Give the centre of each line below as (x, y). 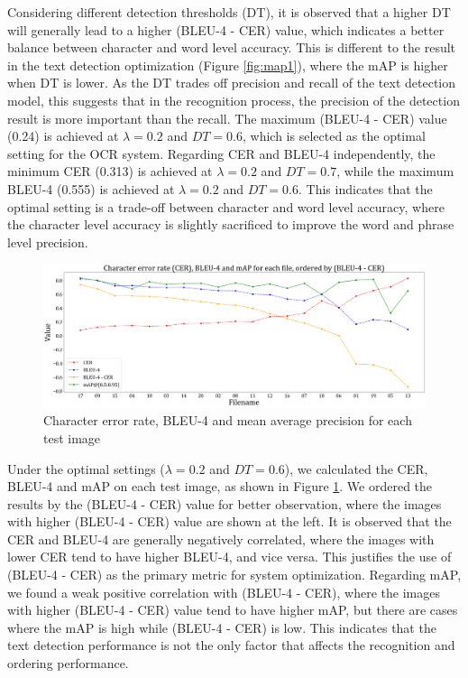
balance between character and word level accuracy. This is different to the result (232, 47)
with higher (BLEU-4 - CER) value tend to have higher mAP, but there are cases (233, 610)
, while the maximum (395, 171)
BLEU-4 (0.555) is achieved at (91, 188)
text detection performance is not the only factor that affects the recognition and (231, 645)
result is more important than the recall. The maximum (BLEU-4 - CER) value (227, 118)
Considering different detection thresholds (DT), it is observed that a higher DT (229, 12)
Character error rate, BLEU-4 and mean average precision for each (228, 420)
